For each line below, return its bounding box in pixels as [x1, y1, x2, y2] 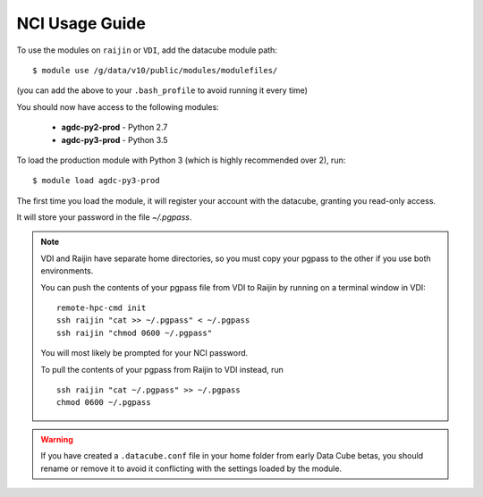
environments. [40, 265, 94, 276]
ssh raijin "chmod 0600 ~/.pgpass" [56, 327, 213, 338]
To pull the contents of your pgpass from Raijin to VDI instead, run [40, 364, 284, 375]
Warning [40, 434, 73, 444]
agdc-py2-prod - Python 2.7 [61, 122, 168, 133]
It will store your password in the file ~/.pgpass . [16, 212, 192, 223]
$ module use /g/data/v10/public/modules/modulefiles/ [32, 65, 278, 75]
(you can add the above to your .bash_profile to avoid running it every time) [16, 85, 309, 96]
